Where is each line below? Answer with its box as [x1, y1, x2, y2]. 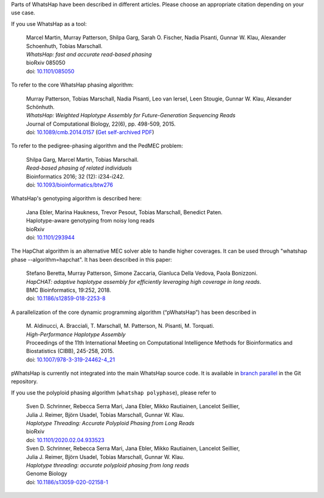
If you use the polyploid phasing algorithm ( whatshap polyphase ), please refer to [11, 389, 217, 396]
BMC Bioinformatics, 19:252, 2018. [26, 286, 111, 294]
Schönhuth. [26, 103, 55, 111]
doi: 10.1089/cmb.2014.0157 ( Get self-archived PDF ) [26, 129, 154, 136]
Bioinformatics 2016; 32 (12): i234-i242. [26, 173, 125, 180]
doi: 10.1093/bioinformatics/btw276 [26, 181, 113, 189]
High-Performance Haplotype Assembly [26, 331, 126, 338]
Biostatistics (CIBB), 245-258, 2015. [26, 348, 114, 355]
